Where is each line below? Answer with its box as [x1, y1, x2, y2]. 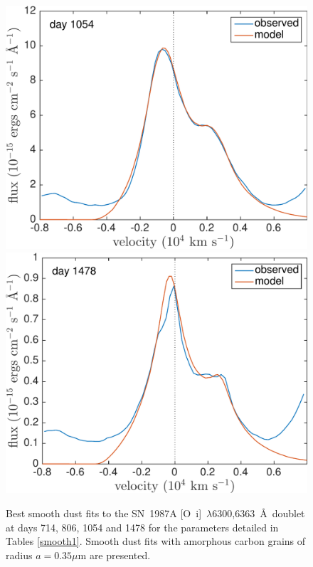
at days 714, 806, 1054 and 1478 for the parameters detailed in [6, 519, 279, 534]
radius [6, 547, 33, 562]
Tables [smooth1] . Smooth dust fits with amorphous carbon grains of [6, 534, 306, 549]
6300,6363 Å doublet [212, 505, 305, 520]
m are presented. [78, 547, 151, 562]
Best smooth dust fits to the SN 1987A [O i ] [6, 505, 202, 520]
